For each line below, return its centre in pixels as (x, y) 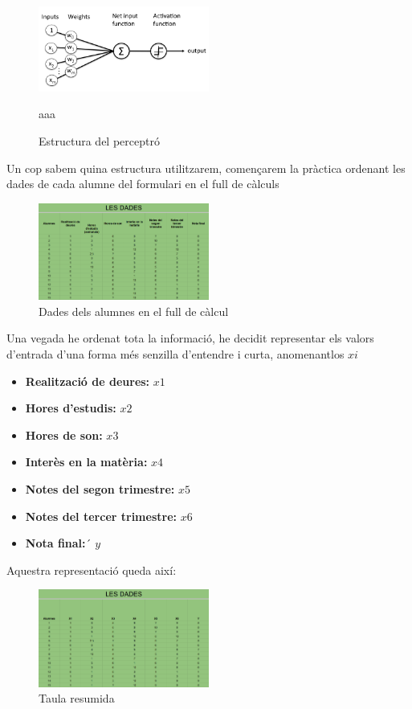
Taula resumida (77, 698)
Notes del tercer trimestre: (101, 516)
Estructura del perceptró (99, 141)
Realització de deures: (88, 381)
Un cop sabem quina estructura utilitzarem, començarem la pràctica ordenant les (206, 168)
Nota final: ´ (58, 543)
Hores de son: (64, 434)
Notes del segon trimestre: (100, 488)
